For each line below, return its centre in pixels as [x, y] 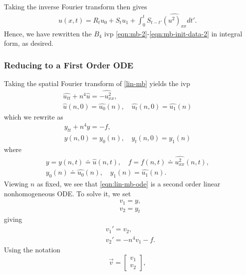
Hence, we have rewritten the [48, 33]
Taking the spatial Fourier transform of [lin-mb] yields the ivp [97, 83]
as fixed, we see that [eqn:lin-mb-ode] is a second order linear [129, 183]
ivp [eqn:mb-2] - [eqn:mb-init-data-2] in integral [173, 33]
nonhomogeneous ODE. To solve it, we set [68, 193]
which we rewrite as [34, 116]
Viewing [16, 183]
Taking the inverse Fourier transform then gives [76, 6]
